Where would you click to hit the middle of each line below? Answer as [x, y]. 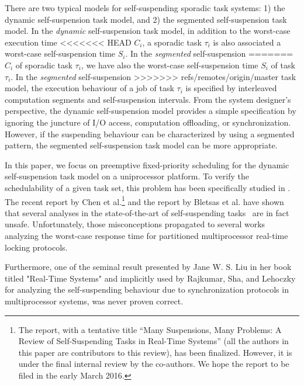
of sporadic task [44, 65]
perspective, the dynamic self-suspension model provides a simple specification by [151, 111]
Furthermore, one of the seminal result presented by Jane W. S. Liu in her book [148, 267]
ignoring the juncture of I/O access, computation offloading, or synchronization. [148, 122]
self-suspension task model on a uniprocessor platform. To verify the [127, 176]
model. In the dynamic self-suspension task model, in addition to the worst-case [148, 31]
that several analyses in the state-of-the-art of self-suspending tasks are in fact [147, 212]
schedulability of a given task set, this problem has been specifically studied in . [148, 187]
